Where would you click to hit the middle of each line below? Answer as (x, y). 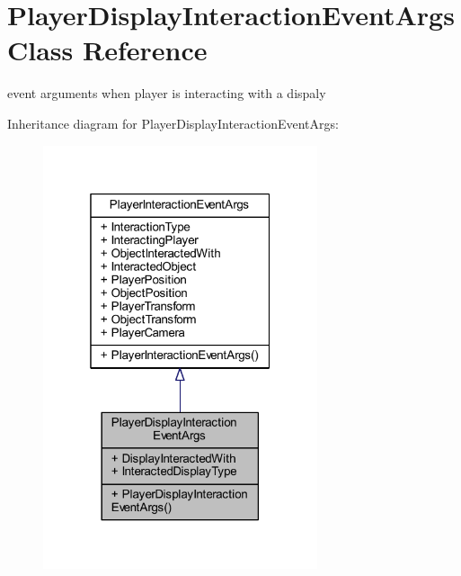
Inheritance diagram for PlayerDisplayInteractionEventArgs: (173, 123)
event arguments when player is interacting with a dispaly (167, 93)
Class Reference (107, 50)
